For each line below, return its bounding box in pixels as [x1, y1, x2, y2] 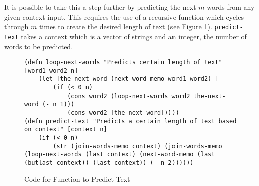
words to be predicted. [4, 41, 73, 51]
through [4, 21, 29, 32]
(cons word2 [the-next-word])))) [67, 109, 179, 117]
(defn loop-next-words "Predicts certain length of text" [24, 59, 222, 66]
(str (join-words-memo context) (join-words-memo [53, 142, 222, 150]
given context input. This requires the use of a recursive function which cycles [4, 11, 244, 22]
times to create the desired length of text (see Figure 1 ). [39, 21, 212, 32]
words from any [207, 2, 255, 12]
